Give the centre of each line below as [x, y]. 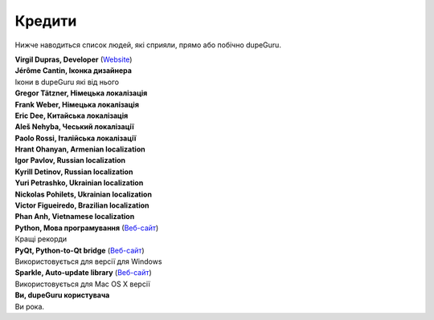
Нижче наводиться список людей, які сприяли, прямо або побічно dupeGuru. [148, 45]
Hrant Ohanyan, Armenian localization [80, 149]
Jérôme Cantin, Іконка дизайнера [74, 71]
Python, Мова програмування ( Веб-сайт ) [87, 228]
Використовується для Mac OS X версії [82, 284]
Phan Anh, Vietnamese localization [75, 217]
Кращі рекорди [41, 239]
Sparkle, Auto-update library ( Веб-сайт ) [83, 273]
